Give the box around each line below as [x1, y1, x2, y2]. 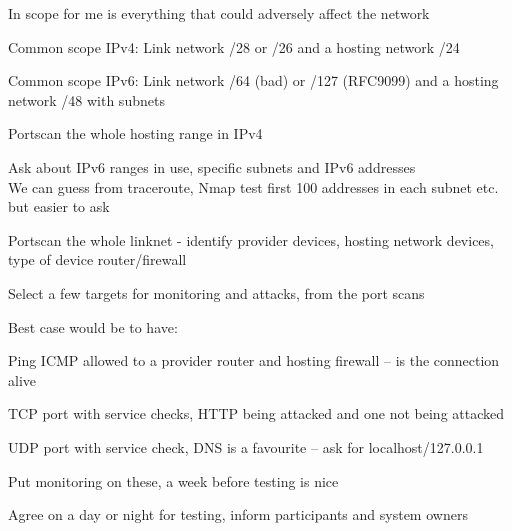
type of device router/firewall [8, 249, 187, 270]
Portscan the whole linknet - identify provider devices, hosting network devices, [8, 229, 494, 250]
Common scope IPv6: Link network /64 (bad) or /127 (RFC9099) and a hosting [8, 70, 499, 91]
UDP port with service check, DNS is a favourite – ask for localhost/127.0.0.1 [8, 436, 484, 457]
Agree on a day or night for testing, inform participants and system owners [8, 504, 468, 525]
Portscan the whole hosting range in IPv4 [8, 123, 263, 144]
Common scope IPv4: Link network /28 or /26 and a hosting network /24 [8, 36, 460, 57]
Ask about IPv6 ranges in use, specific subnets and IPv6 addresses [8, 156, 416, 177]
